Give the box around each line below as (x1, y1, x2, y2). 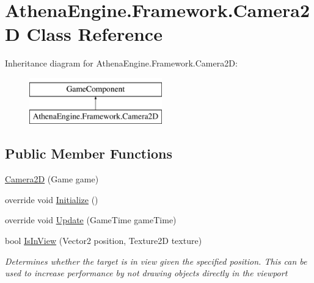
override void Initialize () (5, 193, 98, 206)
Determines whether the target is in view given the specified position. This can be (5, 254, 307, 267)
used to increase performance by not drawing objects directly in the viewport (5, 267, 288, 279)
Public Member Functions (5, 144, 172, 163)
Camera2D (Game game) (5, 173, 99, 185)
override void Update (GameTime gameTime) (5, 213, 177, 226)
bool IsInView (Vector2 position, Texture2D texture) (5, 234, 202, 247)
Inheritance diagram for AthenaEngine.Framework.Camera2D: (5, 57, 238, 70)
